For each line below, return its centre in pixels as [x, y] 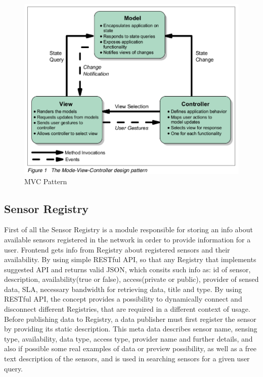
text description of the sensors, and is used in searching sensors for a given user [127, 359]
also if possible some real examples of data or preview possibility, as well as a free [130, 348]
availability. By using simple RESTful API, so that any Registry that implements [130, 259]
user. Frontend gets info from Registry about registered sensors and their [117, 249]
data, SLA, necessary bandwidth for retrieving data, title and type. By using [123, 289]
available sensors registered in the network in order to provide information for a [127, 239]
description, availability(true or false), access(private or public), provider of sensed [131, 279]
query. [14, 368]
